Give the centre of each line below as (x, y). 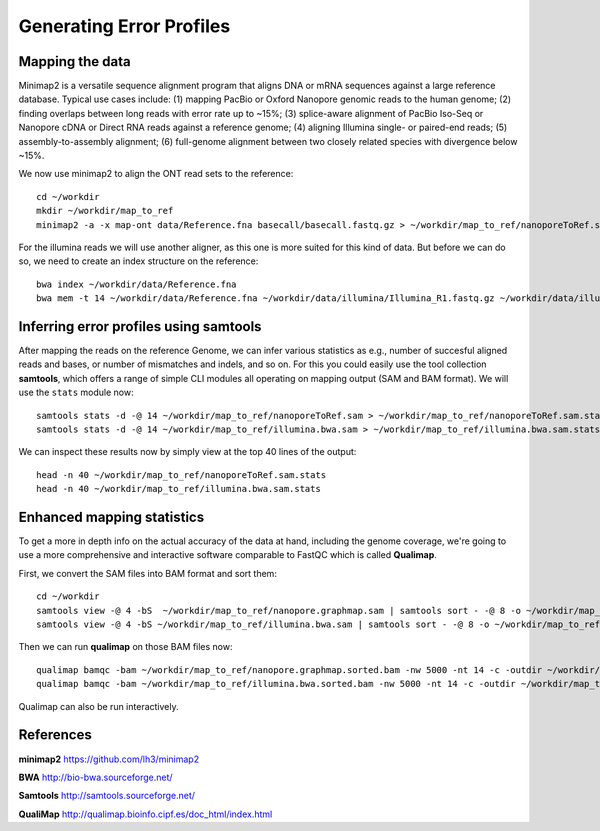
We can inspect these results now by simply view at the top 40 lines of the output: (187, 452)
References (55, 735)
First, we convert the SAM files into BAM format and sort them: (147, 573)
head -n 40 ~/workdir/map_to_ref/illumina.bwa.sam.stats (179, 489)
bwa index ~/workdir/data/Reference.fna (136, 284)
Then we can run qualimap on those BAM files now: (125, 647)
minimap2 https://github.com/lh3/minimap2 (109, 759)
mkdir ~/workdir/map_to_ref (105, 211)
